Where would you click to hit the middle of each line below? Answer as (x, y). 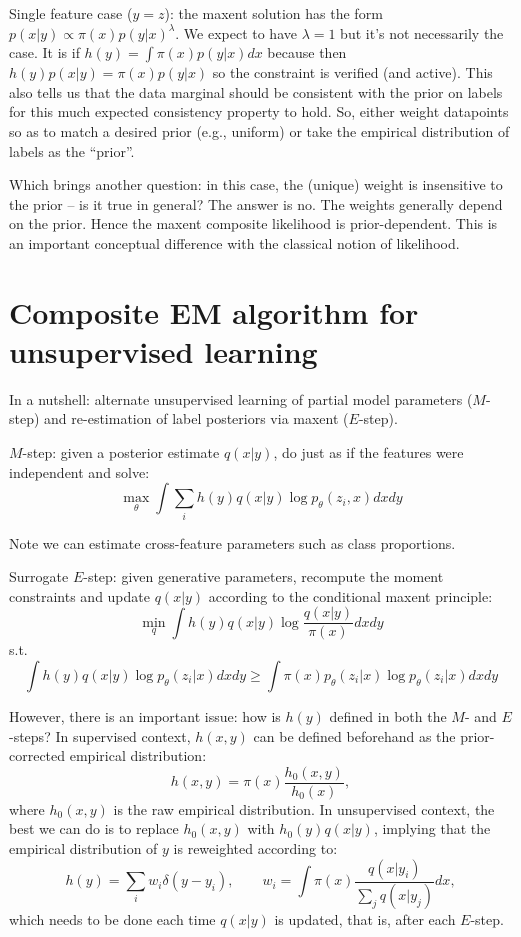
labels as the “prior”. (72, 150)
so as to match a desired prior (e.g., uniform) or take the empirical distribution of (259, 130)
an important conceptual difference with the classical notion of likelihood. (234, 242)
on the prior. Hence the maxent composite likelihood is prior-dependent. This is (253, 223)
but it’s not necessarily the (422, 32)
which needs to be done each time (112, 919)
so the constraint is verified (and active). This (352, 72)
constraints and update (79, 595)
